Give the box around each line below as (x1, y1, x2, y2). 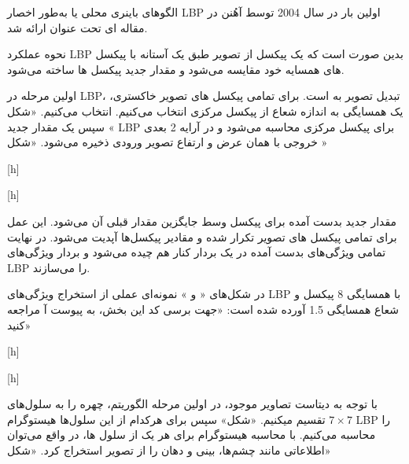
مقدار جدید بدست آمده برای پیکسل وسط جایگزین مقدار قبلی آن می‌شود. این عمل (7, 212, 396, 229)
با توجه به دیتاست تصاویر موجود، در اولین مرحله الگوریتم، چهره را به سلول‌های (7, 396, 378, 412)
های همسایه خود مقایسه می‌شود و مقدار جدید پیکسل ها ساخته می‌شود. (7, 61, 345, 77)
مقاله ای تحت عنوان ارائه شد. (7, 19, 148, 35)
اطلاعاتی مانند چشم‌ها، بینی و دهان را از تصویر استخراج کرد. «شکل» (7, 442, 331, 458)
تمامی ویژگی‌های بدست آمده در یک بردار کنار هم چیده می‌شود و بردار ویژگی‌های (7, 244, 386, 260)
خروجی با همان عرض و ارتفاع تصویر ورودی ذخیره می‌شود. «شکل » (7, 134, 328, 150)
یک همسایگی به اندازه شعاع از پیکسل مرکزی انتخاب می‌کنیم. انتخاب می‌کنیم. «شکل (7, 102, 403, 119)
